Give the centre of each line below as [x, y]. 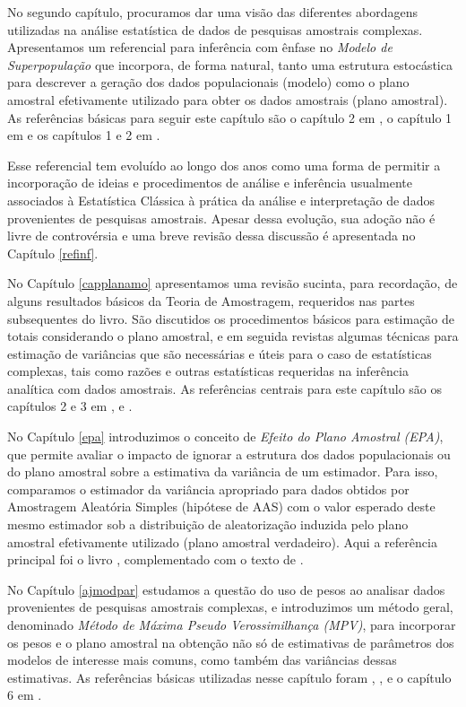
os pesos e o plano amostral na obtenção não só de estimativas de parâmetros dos [231, 642]
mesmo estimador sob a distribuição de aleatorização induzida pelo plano [208, 524]
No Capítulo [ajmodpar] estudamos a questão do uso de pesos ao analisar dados [226, 589]
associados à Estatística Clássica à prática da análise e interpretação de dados [221, 200]
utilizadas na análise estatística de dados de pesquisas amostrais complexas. [215, 29]
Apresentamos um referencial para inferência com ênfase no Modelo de [200, 47]
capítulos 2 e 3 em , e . [70, 406]
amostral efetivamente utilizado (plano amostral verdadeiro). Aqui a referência [222, 541]
